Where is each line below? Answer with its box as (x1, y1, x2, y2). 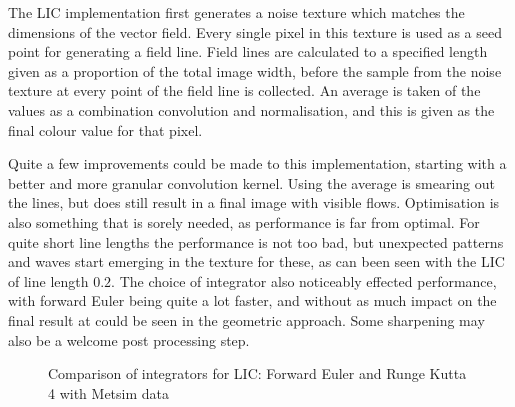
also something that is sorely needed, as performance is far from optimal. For (8, 211, 480, 232)
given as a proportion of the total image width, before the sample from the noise (8, 60, 502, 81)
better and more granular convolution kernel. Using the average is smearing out (8, 172, 496, 193)
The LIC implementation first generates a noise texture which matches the (8, 2, 465, 22)
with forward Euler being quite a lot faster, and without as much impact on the (8, 290, 497, 311)
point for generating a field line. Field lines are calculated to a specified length (8, 41, 488, 62)
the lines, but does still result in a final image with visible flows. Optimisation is (8, 192, 500, 213)
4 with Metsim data (48, 382, 170, 403)
